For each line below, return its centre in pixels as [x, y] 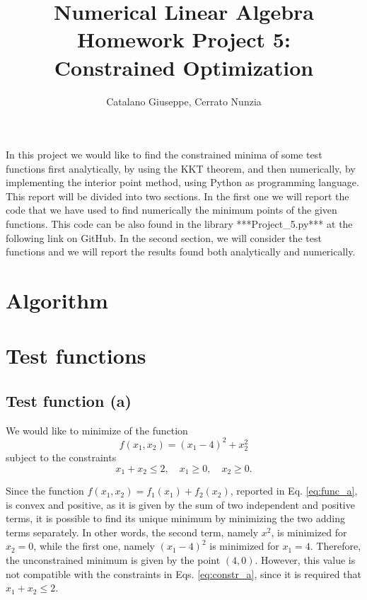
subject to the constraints [61, 457]
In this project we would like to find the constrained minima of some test [164, 155]
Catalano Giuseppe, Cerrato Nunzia [184, 101]
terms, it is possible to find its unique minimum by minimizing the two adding [175, 518]
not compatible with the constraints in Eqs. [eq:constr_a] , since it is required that [183, 573]
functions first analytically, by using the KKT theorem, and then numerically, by [181, 168]
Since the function [45, 491]
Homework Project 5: [184, 39]
